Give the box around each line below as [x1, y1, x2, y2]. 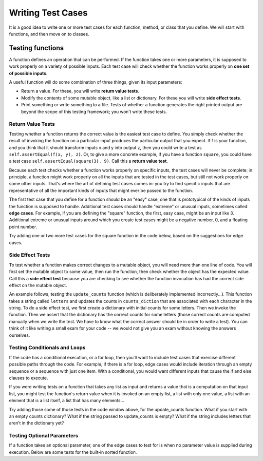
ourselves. [9, 332, 30, 338]
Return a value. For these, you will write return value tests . [21, 88, 140, 94]
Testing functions [9, 44, 64, 52]
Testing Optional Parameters [9, 432, 78, 439]
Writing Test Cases [9, 7, 88, 18]
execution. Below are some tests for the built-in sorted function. [9, 449, 137, 455]
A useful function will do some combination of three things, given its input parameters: [9, 79, 183, 85]
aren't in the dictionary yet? [9, 420, 64, 426]
